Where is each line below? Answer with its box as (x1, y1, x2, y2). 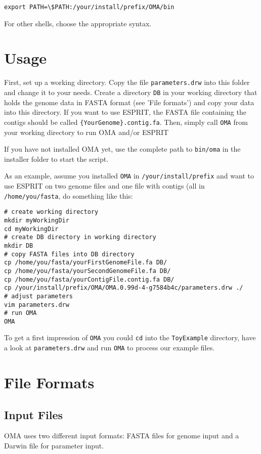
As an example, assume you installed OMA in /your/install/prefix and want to (4, 170, 254, 181)
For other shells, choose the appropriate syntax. (4, 18, 152, 28)
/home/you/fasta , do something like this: (4, 190, 133, 201)
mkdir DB (4, 242, 33, 249)
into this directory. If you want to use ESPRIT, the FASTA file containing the (4, 107, 246, 117)
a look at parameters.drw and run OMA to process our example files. (4, 342, 215, 353)
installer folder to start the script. (4, 153, 109, 164)
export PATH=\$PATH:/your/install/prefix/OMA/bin (4, 4, 175, 11)
